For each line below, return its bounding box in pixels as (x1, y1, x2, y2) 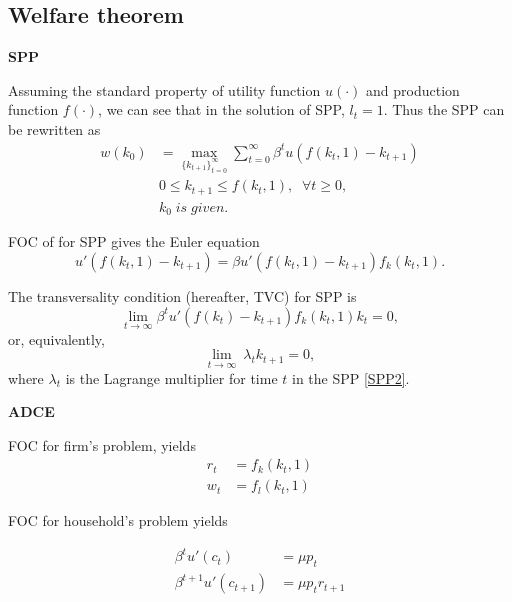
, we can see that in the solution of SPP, (98, 99, 345, 120)
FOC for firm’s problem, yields (8, 434, 196, 455)
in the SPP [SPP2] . (291, 367, 410, 388)
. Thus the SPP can (383, 99, 505, 120)
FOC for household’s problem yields (8, 510, 228, 531)
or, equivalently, (8, 328, 105, 349)
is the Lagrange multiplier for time (65, 367, 278, 388)
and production (366, 79, 460, 100)
